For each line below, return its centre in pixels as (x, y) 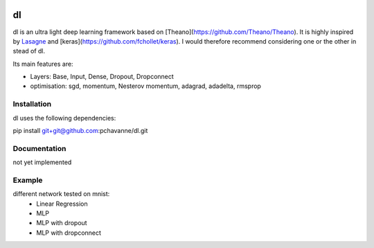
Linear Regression (62, 204)
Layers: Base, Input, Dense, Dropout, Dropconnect (102, 77)
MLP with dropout (62, 223)
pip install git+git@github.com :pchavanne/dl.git (80, 131)
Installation (32, 104)
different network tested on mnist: (61, 194)
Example (28, 180)
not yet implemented (42, 162)
